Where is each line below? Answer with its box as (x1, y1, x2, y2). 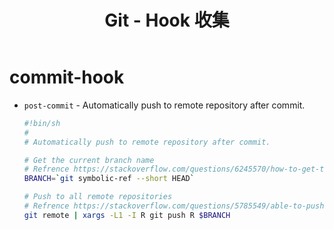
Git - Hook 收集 (104, 9, 230, 32)
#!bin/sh (23, 118, 61, 128)
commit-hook (9, 66, 125, 89)
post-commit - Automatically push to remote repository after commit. (23, 99, 306, 111)
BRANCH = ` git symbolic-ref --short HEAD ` (23, 174, 195, 184)
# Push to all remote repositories (23, 192, 173, 202)
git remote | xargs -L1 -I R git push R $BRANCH (23, 210, 231, 220)
